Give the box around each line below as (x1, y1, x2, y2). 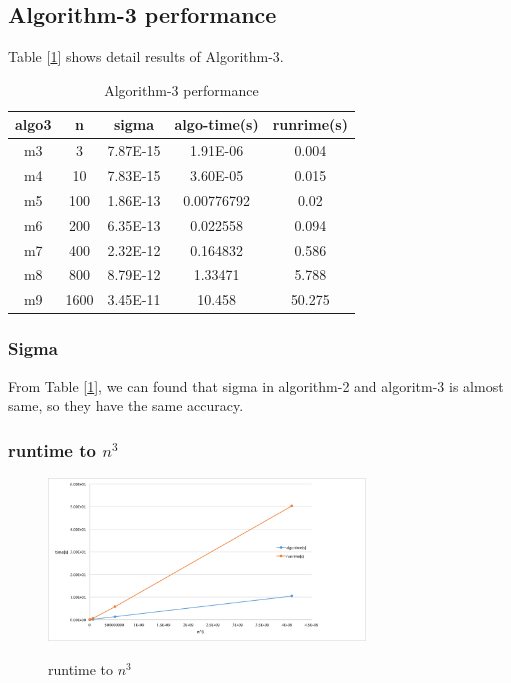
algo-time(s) (174, 114, 259, 135)
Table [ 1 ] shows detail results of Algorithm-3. (8, 46, 284, 67)
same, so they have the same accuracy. (8, 395, 244, 416)
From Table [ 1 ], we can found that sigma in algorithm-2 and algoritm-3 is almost (8, 375, 504, 396)
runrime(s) (272, 114, 348, 135)
